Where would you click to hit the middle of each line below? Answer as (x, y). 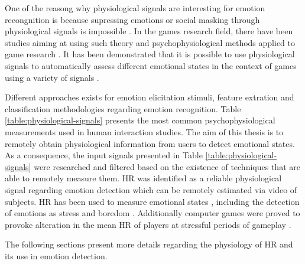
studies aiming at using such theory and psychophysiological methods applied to (150, 42)
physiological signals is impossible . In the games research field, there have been (149, 31)
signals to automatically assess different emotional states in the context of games (151, 65)
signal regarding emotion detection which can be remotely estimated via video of (151, 189)
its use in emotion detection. (56, 255)
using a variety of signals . (52, 77)
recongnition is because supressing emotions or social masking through (132, 19)
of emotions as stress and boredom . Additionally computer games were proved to (152, 213)
